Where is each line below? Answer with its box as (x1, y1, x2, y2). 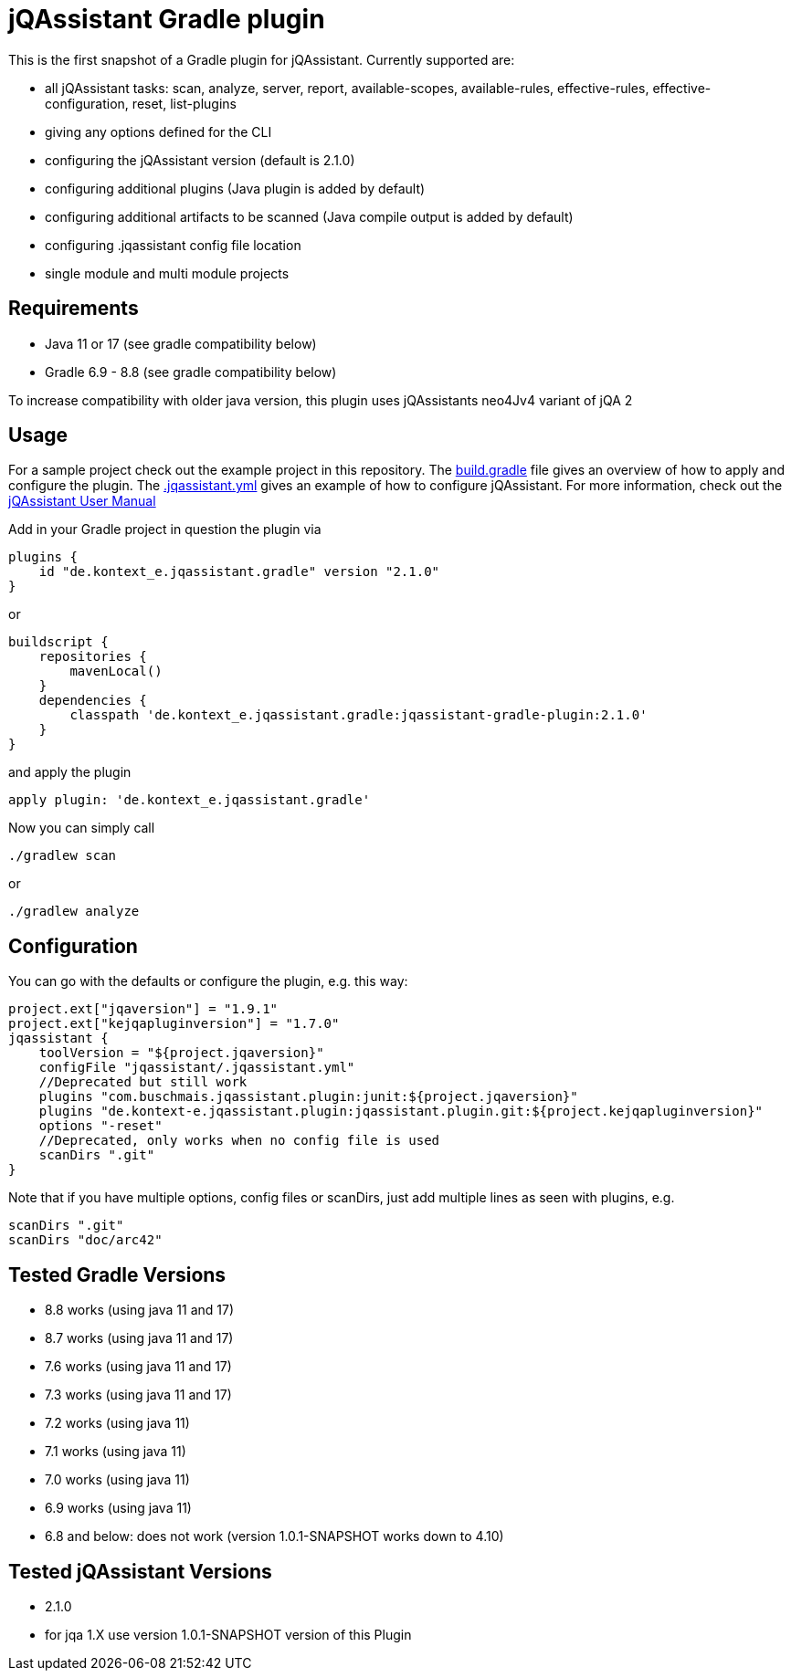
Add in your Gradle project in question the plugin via (8, 521, 322, 538)
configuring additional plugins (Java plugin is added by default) (45, 180, 426, 196)
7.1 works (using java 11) (45, 1443, 186, 1460)
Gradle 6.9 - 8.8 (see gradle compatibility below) (45, 363, 337, 380)
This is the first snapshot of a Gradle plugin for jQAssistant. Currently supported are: (8, 51, 515, 68)
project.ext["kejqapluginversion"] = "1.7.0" (8, 1016, 340, 1032)
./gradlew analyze (8, 904, 140, 919)
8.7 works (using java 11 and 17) (45, 1330, 234, 1347)
